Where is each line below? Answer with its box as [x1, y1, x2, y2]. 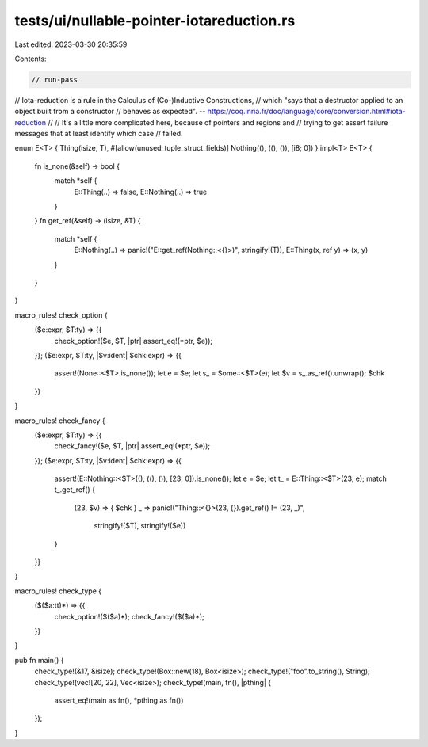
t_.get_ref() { [54, 485, 95, 494]
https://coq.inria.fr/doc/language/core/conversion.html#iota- [207, 107, 406, 116]
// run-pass [31, 75, 78, 84]
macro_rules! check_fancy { [14, 416, 105, 425]
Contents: [14, 54, 47, 63]
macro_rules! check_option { [14, 310, 108, 320]
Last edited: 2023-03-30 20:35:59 [14, 40, 128, 49]
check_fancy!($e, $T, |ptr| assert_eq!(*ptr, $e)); [54, 441, 210, 451]
